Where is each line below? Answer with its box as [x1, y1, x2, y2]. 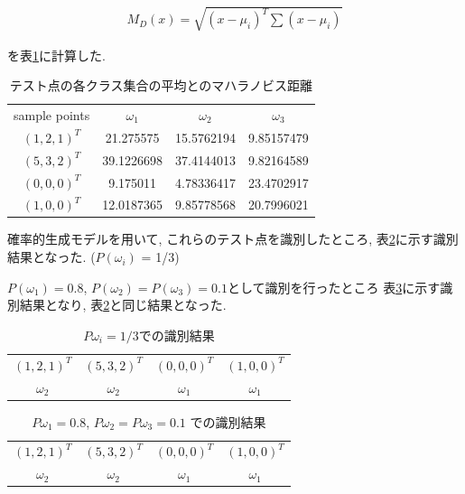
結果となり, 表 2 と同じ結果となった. [19, 295, 227, 314]
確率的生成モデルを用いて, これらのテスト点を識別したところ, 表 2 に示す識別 [7, 229, 459, 248]
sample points [14, 106, 90, 125]
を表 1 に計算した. [7, 45, 106, 64]
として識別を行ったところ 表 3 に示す [227, 277, 441, 296]
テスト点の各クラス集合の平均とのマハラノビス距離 [9, 76, 313, 95]
